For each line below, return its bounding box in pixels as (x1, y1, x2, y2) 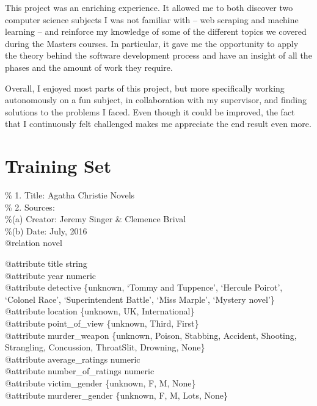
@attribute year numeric (5, 269, 97, 281)
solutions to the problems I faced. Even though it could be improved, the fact (5, 105, 295, 118)
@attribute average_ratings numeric (5, 352, 140, 365)
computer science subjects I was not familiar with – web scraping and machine (5, 13, 299, 26)
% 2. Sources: (5, 200, 55, 213)
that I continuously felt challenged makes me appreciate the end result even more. (5, 117, 312, 130)
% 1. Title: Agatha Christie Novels (5, 189, 135, 201)
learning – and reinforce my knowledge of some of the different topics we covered (5, 25, 307, 38)
